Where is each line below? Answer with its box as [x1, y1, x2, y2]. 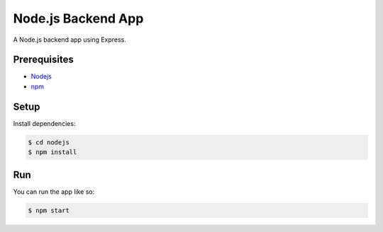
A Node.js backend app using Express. [13, 35, 127, 44]
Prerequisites [13, 54, 74, 66]
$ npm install [28, 149, 77, 156]
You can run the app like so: [13, 187, 95, 196]
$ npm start [28, 206, 70, 214]
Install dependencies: [13, 119, 76, 127]
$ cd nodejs [28, 138, 70, 146]
